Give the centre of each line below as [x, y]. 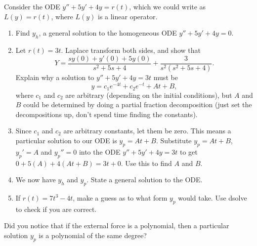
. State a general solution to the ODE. [145, 180]
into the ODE [100, 151]
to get [189, 151]
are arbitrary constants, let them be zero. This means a [147, 131]
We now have [36, 180]
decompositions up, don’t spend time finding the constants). [107, 114]
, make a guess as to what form [120, 197]
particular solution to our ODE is [66, 140]
